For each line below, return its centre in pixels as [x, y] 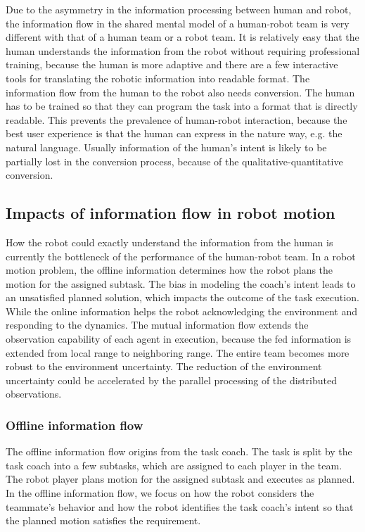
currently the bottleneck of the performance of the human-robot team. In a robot [181, 256]
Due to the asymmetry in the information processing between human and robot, [179, 9]
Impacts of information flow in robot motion [171, 213]
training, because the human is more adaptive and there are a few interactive [172, 64]
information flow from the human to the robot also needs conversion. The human [180, 92]
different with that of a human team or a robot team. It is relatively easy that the [182, 37]
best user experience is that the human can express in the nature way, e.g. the [174, 133]
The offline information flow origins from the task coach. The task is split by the [179, 451]
